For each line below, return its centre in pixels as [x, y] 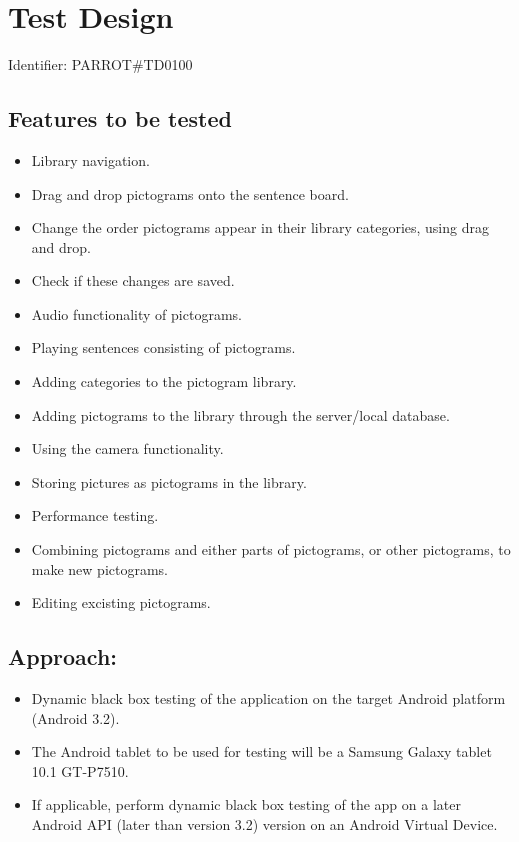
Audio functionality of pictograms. [136, 313]
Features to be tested [120, 118]
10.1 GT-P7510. [80, 770]
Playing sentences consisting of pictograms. [163, 347]
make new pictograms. [100, 568]
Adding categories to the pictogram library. [164, 381]
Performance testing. [95, 515]
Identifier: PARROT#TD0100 [100, 64]
